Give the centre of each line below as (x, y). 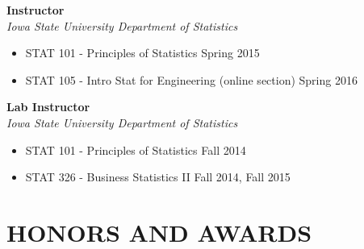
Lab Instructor (48, 107)
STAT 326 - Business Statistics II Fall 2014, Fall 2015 (158, 177)
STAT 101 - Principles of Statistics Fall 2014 (136, 149)
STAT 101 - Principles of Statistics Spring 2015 (142, 53)
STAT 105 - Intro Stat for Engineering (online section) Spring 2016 (191, 79)
